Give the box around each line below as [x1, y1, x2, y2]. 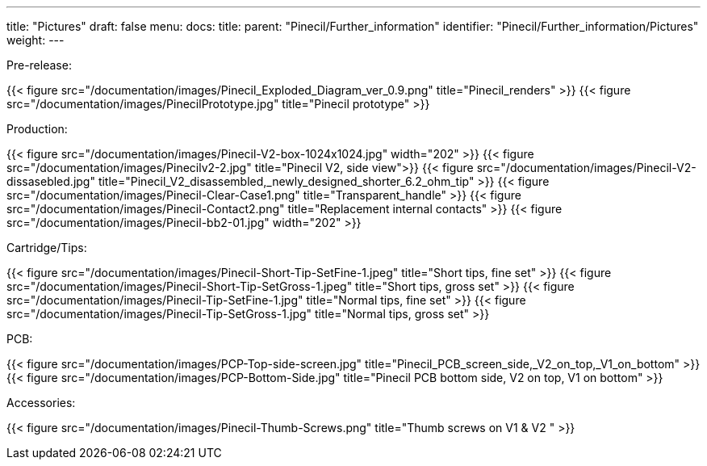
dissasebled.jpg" [6, 174, 95, 188]
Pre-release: [6, 58, 72, 72]
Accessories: [6, 396, 76, 409]
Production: [6, 122, 68, 136]
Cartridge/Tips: [6, 241, 87, 254]
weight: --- [6, 33, 65, 47]
